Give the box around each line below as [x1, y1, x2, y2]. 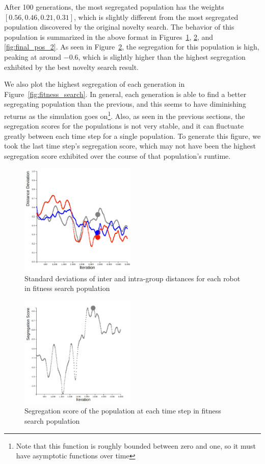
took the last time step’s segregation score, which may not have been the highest [4, 140, 256, 151]
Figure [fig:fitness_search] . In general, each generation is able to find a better [4, 88, 247, 99]
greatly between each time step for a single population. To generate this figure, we [4, 130, 261, 141]
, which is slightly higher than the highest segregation [78, 51, 246, 62]
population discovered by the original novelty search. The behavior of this [4, 21, 234, 32]
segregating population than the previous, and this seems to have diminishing [4, 99, 246, 109]
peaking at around [4, 51, 62, 62]
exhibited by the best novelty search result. [4, 61, 139, 72]
